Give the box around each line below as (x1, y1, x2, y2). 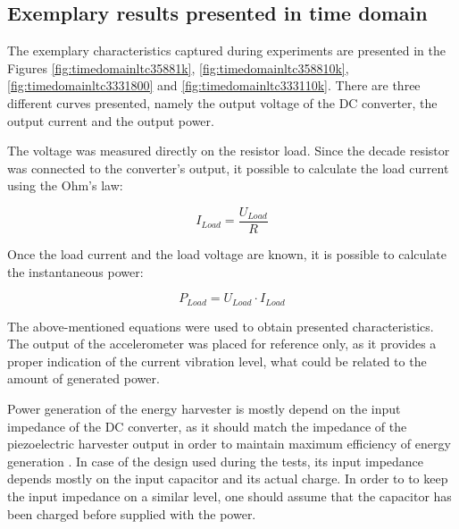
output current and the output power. (7, 111, 214, 130)
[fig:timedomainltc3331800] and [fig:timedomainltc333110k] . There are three (7, 76, 421, 95)
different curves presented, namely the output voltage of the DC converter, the (7, 93, 438, 112)
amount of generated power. (7, 369, 160, 388)
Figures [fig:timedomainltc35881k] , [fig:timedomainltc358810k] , (7, 58, 349, 77)
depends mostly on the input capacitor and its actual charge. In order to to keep (7, 469, 448, 488)
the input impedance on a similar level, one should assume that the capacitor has (7, 487, 452, 505)
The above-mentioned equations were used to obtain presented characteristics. (7, 316, 434, 335)
